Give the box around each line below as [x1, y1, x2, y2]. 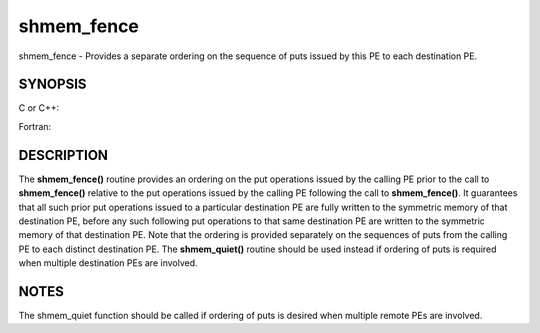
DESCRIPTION [18, 146, 109, 164]
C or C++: [18, 102, 60, 114]
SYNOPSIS [18, 76, 87, 93]
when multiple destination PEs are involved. [18, 257, 199, 269]
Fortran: [18, 120, 52, 132]
